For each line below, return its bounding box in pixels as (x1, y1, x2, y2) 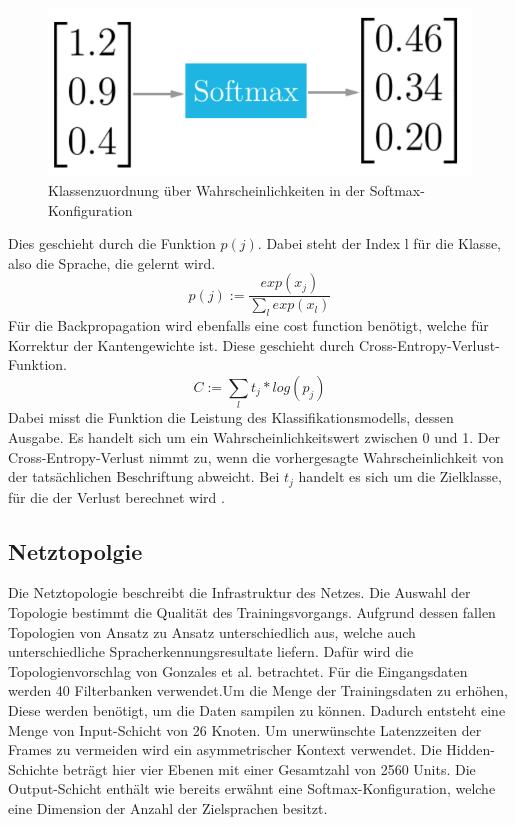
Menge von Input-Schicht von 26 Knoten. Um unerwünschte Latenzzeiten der (8, 719, 482, 740)
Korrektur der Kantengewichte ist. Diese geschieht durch (8, 334, 355, 355)
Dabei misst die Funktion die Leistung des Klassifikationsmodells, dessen (8, 407, 454, 428)
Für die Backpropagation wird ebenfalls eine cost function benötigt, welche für (8, 315, 489, 336)
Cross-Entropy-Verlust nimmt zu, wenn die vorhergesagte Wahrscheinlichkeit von (8, 446, 504, 467)
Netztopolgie (8, 535, 143, 566)
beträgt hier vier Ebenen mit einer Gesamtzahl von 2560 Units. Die (62, 758, 476, 779)
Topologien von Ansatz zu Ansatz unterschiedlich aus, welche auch (8, 621, 416, 642)
